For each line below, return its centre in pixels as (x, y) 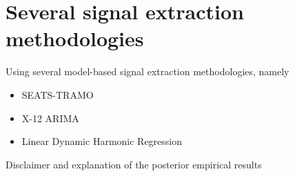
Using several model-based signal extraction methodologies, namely (147, 71)
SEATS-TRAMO (58, 94)
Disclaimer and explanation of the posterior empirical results (134, 164)
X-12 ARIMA (50, 118)
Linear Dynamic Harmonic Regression (102, 141)
